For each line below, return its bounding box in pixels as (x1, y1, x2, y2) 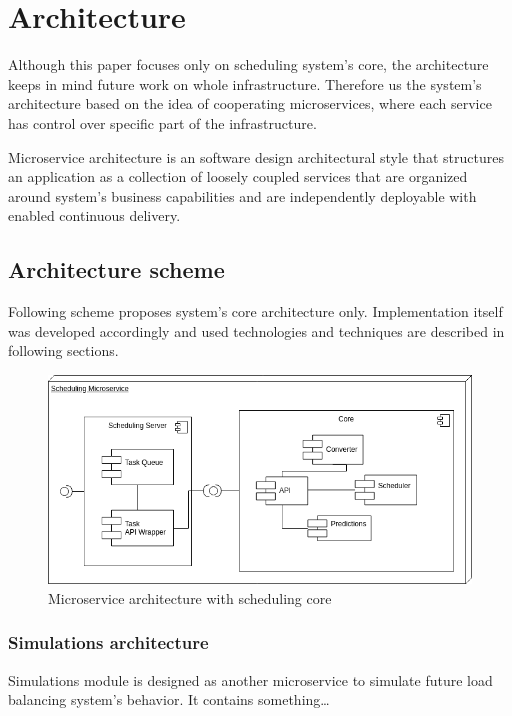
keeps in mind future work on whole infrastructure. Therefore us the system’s (8, 73, 482, 94)
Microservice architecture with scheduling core (48, 587, 332, 608)
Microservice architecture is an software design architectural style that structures (8, 146, 504, 167)
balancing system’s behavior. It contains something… (8, 689, 330, 710)
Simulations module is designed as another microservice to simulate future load (8, 669, 493, 690)
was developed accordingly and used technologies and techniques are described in (8, 320, 505, 341)
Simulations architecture (8, 630, 209, 655)
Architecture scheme (8, 254, 225, 285)
